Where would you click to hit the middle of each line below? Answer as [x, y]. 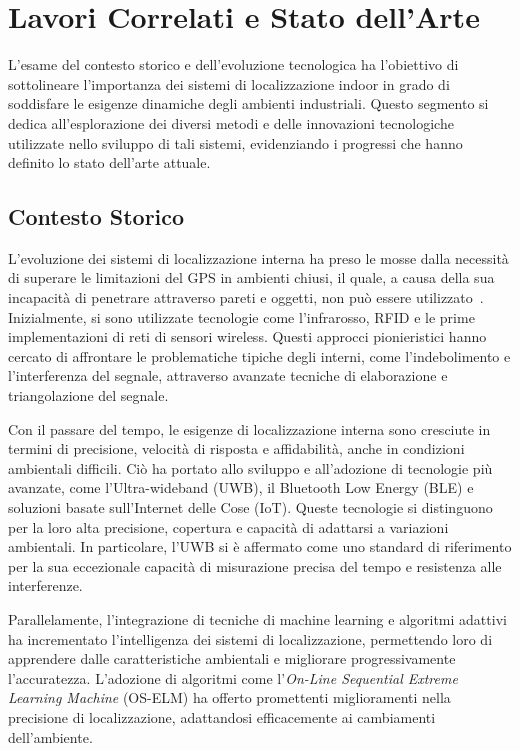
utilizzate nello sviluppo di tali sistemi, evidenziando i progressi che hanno [235, 142]
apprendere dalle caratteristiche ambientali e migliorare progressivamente [232, 658]
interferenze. [45, 585]
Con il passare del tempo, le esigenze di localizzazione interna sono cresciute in [249, 428]
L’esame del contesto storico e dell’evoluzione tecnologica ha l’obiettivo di [233, 64]
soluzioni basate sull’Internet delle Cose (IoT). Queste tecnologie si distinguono [250, 507]
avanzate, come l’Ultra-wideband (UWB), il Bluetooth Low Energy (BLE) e [241, 487]
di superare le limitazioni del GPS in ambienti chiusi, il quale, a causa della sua [251, 277]
